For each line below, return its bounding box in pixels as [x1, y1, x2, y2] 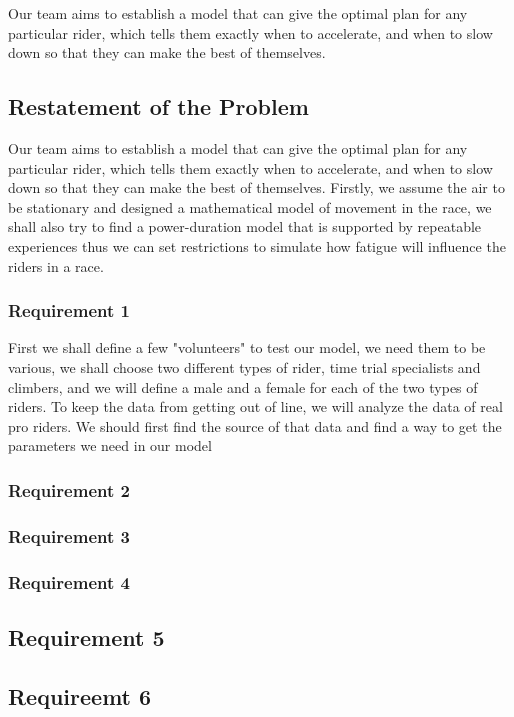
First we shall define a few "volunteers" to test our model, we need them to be [8, 337, 486, 358]
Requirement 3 [8, 523, 130, 548]
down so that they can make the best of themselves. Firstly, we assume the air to [8, 177, 505, 198]
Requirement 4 [8, 569, 130, 594]
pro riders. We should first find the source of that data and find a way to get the [8, 415, 502, 436]
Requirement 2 [8, 477, 130, 502]
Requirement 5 [8, 621, 165, 652]
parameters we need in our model [8, 435, 212, 456]
